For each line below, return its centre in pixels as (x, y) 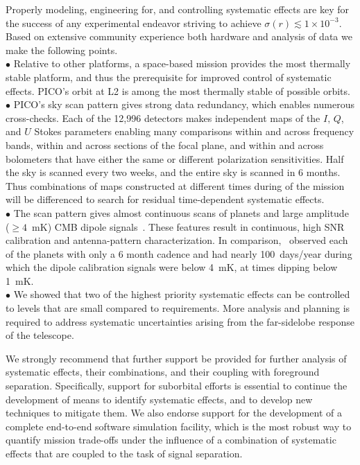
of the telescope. (40, 335)
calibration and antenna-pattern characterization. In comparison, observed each (177, 240)
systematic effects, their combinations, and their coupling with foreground (163, 372)
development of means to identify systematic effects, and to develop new (159, 399)
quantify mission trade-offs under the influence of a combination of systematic (171, 440)
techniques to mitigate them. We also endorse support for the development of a (174, 413)
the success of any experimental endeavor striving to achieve (134, 23)
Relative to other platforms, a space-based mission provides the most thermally (182, 63)
